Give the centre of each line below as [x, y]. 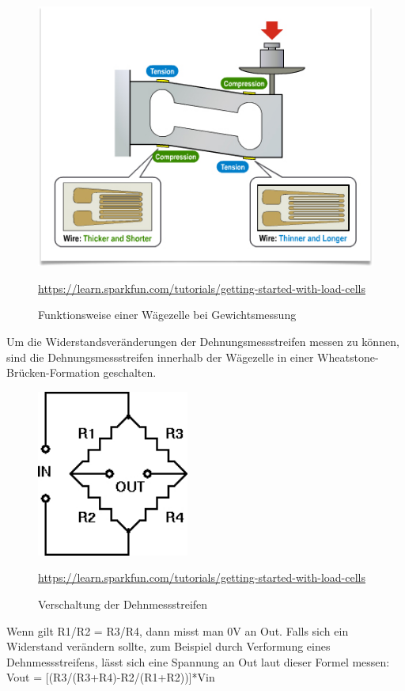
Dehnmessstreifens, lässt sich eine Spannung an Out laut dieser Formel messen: [198, 661]
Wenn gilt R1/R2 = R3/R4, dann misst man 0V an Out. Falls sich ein [178, 630]
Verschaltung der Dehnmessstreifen [123, 604]
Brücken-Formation [53, 372]
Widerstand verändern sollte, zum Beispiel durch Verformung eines [168, 646]
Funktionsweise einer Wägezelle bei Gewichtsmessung [167, 315]
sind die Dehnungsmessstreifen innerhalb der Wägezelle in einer [160, 357]
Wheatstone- [348, 357]
